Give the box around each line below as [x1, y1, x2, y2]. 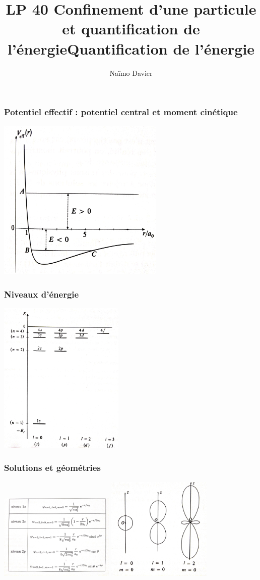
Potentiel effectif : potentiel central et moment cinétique [4, 106, 238, 118]
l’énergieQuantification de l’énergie [7, 38, 255, 59]
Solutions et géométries [4, 461, 101, 474]
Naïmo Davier [109, 67, 153, 78]
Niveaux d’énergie [4, 287, 79, 300]
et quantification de [62, 18, 200, 39]
